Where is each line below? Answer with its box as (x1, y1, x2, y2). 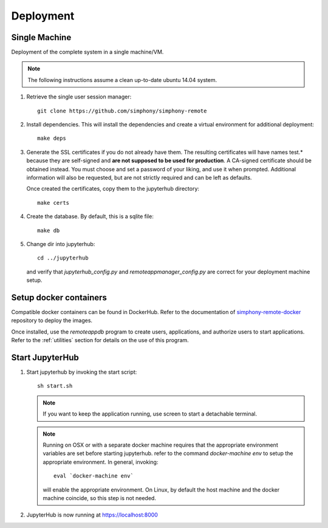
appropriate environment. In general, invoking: (43, 458, 159, 465)
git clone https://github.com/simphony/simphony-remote (37, 107, 207, 114)
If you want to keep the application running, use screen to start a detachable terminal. (43, 410, 258, 417)
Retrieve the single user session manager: (26, 93, 132, 100)
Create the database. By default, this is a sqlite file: (26, 213, 154, 220)
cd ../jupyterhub (37, 255, 89, 261)
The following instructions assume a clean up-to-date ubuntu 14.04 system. (27, 76, 217, 83)
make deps (37, 135, 66, 142)
